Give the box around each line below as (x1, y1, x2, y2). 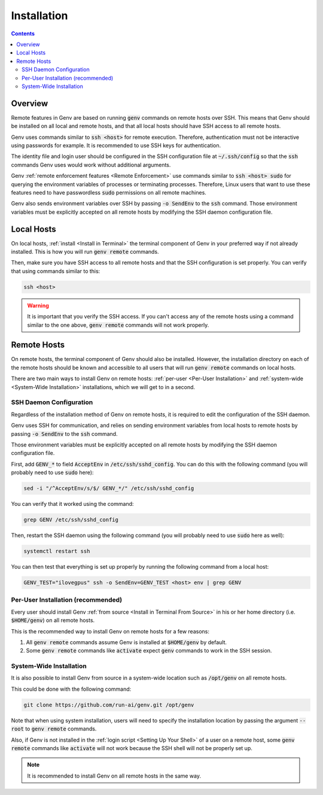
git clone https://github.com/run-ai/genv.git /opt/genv (23, 701, 194, 708)
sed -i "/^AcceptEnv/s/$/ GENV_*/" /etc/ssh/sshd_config (23, 485, 194, 492)
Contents (11, 30, 35, 37)
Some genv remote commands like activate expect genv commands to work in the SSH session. (26, 647, 272, 654)
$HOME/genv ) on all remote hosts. (11, 617, 95, 624)
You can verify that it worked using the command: (11, 500, 134, 508)
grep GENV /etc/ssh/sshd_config (23, 517, 119, 523)
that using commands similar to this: (11, 267, 100, 275)
